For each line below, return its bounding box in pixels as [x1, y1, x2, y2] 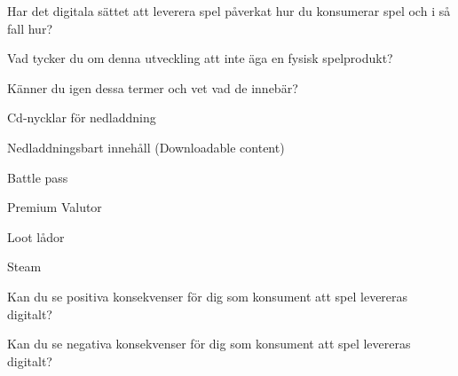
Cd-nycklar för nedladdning [7, 108, 156, 127]
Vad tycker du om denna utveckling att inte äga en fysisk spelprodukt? [7, 49, 393, 67]
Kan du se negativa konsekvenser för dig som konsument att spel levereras [7, 334, 411, 353]
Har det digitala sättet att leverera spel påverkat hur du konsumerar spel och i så [7, 2, 451, 20]
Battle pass [7, 168, 68, 186]
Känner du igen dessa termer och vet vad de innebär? [7, 78, 298, 97]
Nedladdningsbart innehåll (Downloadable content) [7, 137, 285, 156]
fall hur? [7, 19, 53, 37]
